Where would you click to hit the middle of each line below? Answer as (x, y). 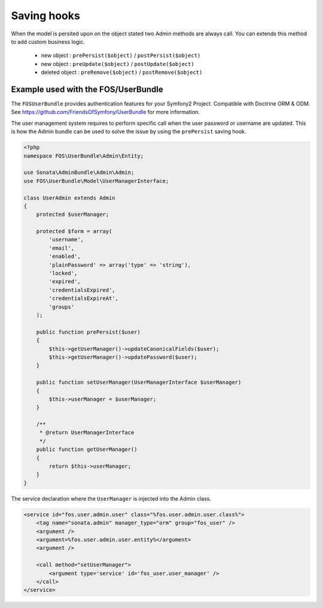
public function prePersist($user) (88, 332)
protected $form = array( (74, 231)
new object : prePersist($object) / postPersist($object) (121, 55)
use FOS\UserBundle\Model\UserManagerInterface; (96, 181)
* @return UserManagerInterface (87, 433)
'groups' (62, 307)
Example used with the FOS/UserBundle (87, 89)
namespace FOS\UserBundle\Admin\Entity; (83, 156)
